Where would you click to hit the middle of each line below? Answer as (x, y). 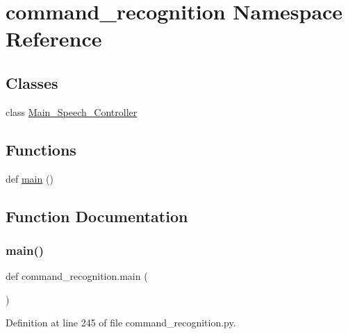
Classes (32, 82)
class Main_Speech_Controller (72, 111)
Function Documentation (97, 216)
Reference (54, 39)
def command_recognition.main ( (77, 276)
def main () (30, 178)
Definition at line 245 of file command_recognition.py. (121, 323)
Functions (41, 149)
